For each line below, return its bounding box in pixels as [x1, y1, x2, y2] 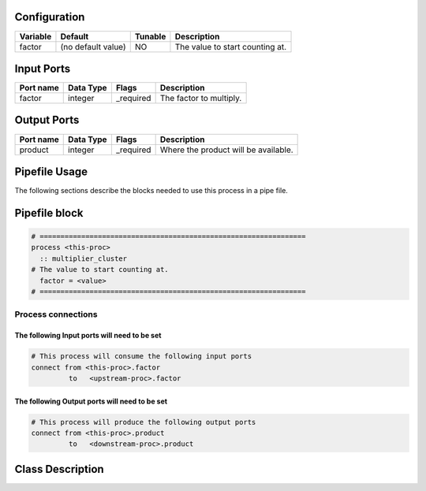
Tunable [134, 31, 166, 42]
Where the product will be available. [159, 144, 293, 155]
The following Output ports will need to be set [14, 396, 168, 406]
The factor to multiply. [159, 93, 242, 104]
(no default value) [60, 41, 126, 52]
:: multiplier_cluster [39, 254, 128, 263]
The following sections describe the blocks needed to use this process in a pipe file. [14, 186, 288, 195]
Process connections [14, 309, 98, 320]
